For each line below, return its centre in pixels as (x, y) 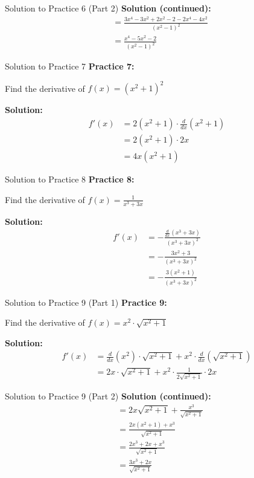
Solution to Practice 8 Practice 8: (70, 179)
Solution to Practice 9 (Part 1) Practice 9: (86, 302)
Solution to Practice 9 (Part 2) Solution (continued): (108, 396)
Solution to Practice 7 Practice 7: (70, 66)
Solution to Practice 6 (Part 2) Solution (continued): (108, 8)
